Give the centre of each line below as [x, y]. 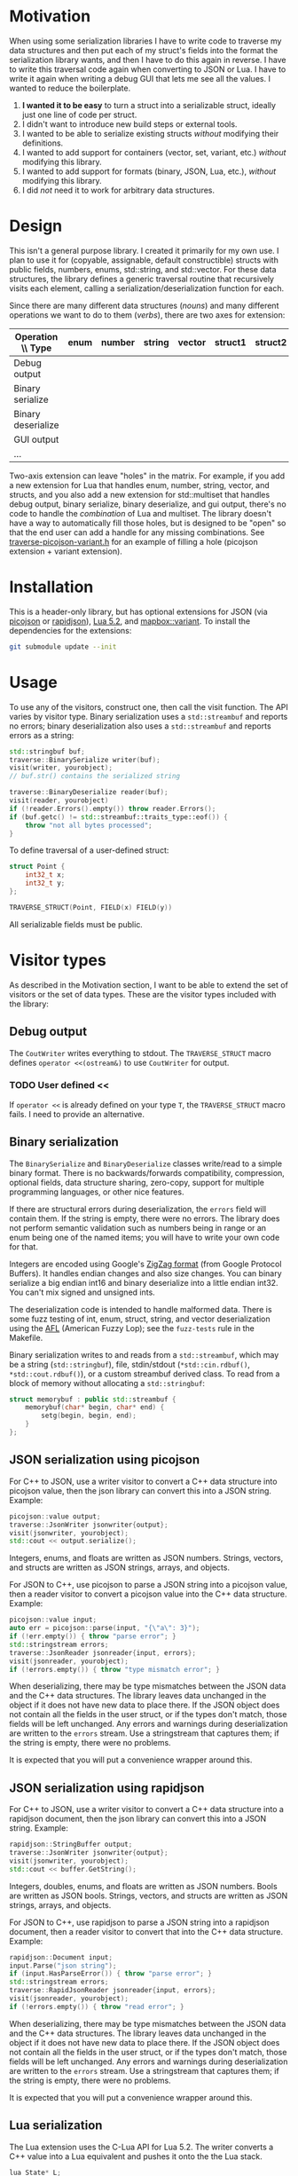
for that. [24, 1246]
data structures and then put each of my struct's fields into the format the [144, 50]
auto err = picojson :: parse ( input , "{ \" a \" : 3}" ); [105, 1628]
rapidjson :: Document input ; [61, 1957]
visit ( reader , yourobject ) [59, 800]
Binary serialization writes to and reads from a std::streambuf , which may [144, 1354]
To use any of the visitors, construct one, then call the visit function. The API [149, 706]
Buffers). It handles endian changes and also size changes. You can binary [145, 1273]
